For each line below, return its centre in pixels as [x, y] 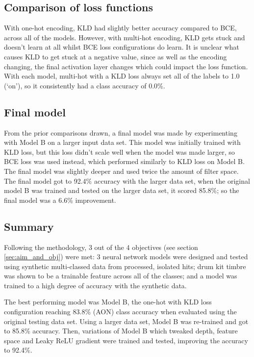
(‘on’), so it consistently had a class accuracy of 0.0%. [85, 85]
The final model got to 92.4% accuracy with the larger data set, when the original [127, 180]
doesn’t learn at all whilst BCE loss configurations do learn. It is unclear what [122, 47]
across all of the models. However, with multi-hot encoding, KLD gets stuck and [125, 37]
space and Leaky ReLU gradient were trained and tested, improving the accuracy [126, 340]
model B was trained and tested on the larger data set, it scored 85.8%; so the [122, 190]
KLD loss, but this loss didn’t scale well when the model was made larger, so [119, 151]
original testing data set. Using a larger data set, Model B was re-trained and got [126, 321]
